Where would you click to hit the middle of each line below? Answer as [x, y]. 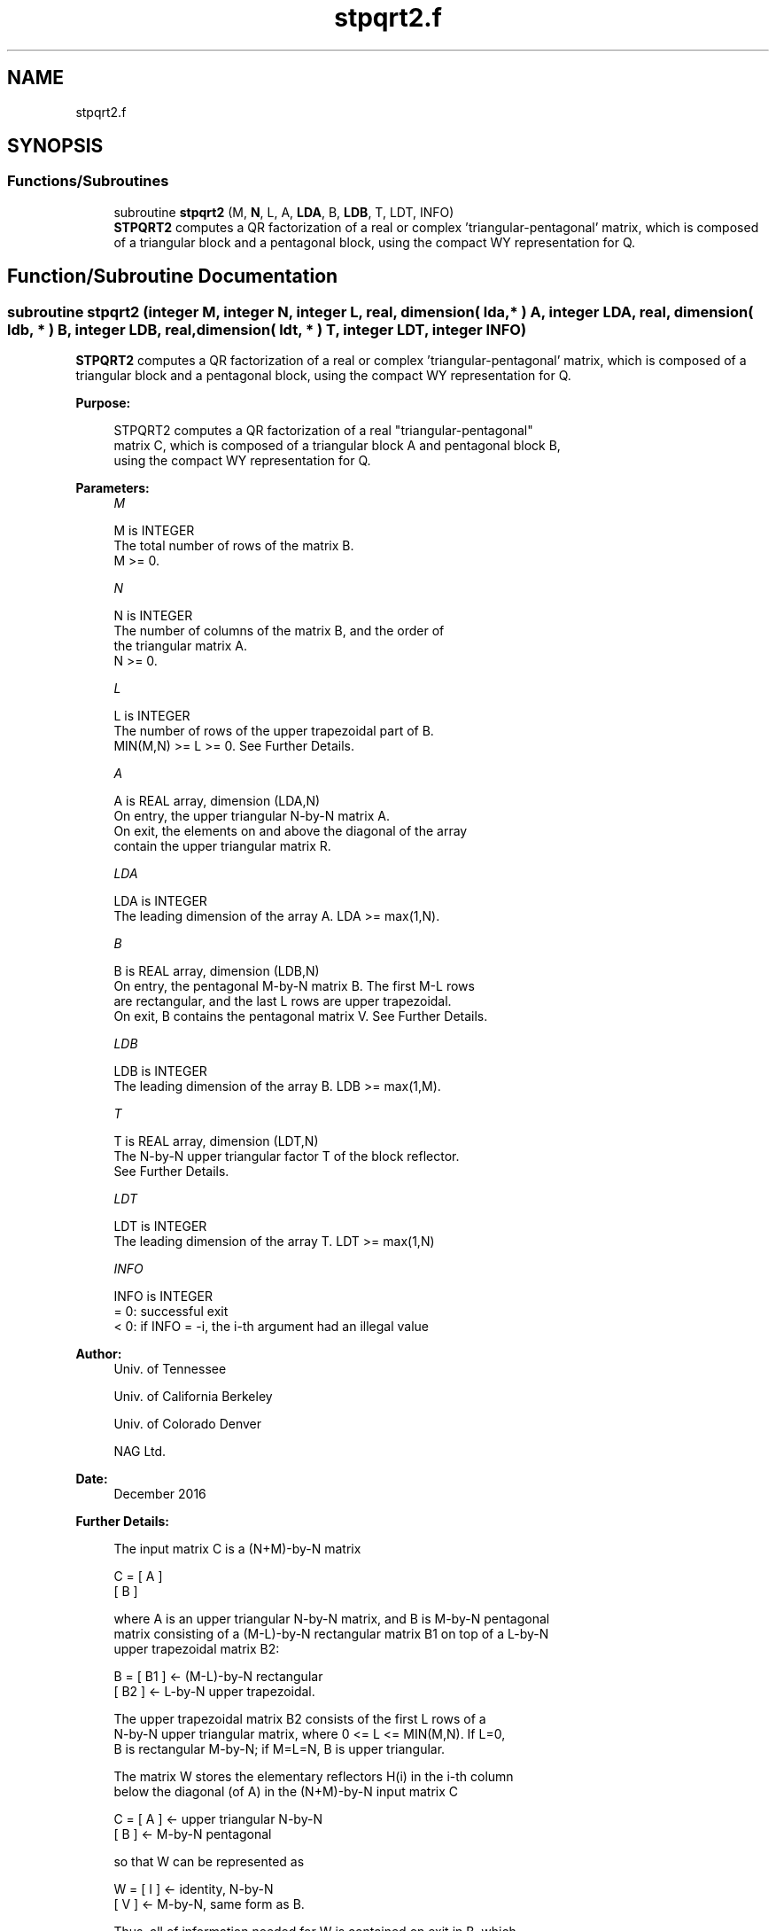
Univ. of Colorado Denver [188, 1424]
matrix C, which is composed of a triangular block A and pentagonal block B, [337, 446]
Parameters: [113, 488]
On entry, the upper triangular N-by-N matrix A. [252, 816]
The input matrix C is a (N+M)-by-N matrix [237, 1549]
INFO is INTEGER [163, 1296]
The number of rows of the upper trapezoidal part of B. [274, 731]
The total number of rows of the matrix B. [234, 546]
